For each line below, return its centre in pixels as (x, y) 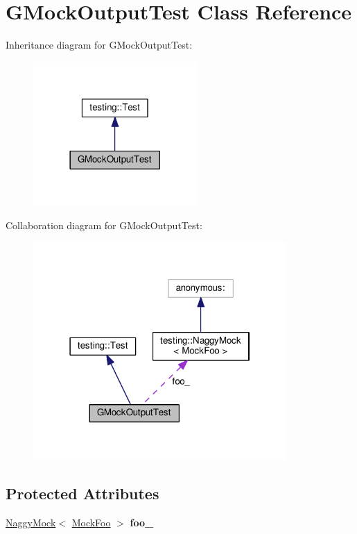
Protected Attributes (82, 493)
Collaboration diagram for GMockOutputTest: (104, 225)
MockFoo (91, 523)
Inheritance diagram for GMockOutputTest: (99, 45)
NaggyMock (31, 523)
